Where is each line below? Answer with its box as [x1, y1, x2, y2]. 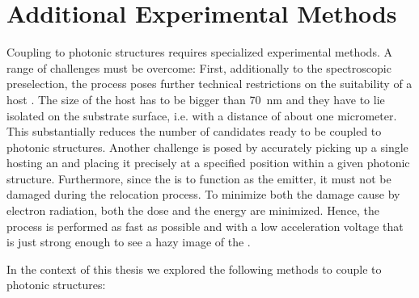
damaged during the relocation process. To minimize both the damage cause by [6, 186, 400, 203]
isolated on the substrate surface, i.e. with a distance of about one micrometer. [6, 107, 397, 124]
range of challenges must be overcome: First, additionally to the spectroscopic [6, 59, 391, 76]
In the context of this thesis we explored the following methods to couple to [6, 260, 382, 277]
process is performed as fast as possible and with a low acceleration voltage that [6, 217, 404, 234]
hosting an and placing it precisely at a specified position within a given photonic [6, 154, 410, 171]
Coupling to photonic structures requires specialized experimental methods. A [6, 44, 392, 61]
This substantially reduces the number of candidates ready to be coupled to [6, 123, 382, 140]
